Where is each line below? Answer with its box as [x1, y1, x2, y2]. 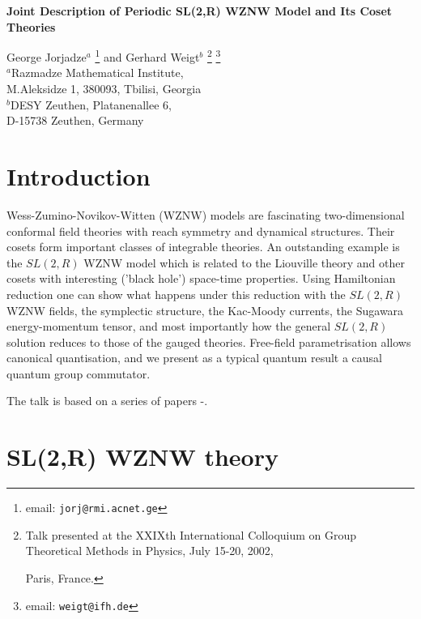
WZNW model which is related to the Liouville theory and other [83, 254, 405, 271]
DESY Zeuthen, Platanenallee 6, [10, 96, 172, 113]
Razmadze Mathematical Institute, [11, 64, 184, 81]
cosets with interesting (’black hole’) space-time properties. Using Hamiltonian [6, 270, 396, 287]
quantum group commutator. [6, 365, 151, 382]
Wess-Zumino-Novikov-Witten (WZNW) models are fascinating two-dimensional [6, 206, 405, 223]
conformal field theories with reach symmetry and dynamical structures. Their [6, 222, 395, 239]
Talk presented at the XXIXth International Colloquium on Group [25, 526, 357, 543]
